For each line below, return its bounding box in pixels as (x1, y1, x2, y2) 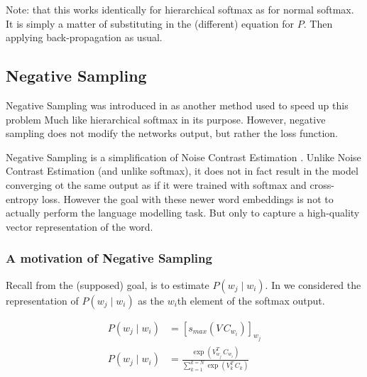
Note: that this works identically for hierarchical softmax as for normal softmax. (6, 2, 354, 16)
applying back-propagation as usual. (6, 30, 163, 45)
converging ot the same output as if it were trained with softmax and (6, 177, 307, 192)
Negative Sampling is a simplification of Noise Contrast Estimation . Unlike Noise (6, 149, 361, 164)
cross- (310, 177, 334, 192)
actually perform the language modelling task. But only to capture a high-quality (6, 205, 360, 220)
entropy (6, 191, 39, 206)
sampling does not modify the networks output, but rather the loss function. (6, 126, 338, 141)
